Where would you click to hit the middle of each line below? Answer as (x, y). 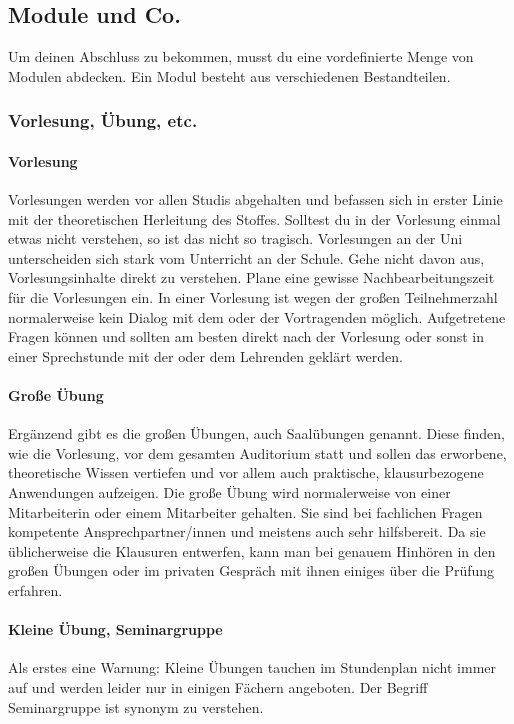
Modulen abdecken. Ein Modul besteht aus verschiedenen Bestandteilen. (229, 75)
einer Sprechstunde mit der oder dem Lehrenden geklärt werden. (205, 355)
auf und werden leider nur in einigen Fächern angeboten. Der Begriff (218, 686)
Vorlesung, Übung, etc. (103, 120)
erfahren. (35, 589)
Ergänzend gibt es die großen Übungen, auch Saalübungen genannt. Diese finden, (256, 433)
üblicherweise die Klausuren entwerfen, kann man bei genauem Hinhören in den (252, 550)
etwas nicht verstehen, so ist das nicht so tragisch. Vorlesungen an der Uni (235, 238)
